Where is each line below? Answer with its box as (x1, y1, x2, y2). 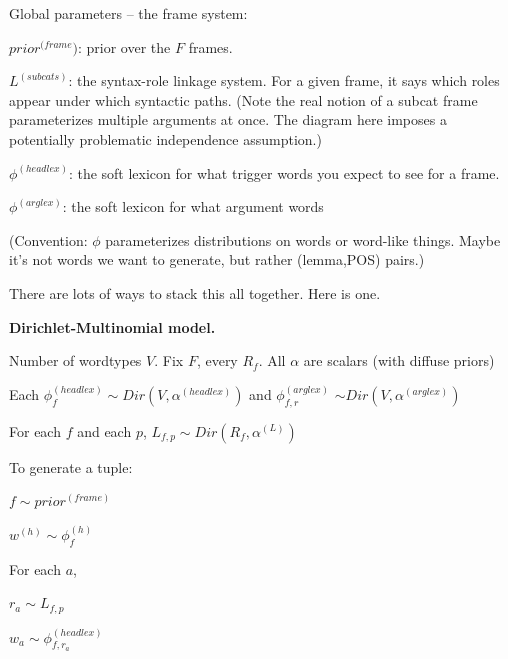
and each (77, 420, 132, 441)
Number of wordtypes (9, 350, 142, 371)
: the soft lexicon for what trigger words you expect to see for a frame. (68, 162, 500, 183)
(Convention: (9, 229, 88, 250)
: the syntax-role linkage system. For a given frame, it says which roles (68, 70, 500, 91)
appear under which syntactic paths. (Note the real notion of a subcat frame (9, 89, 478, 110)
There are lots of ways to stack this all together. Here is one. (9, 282, 381, 303)
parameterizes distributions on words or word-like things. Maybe (105, 229, 501, 250)
